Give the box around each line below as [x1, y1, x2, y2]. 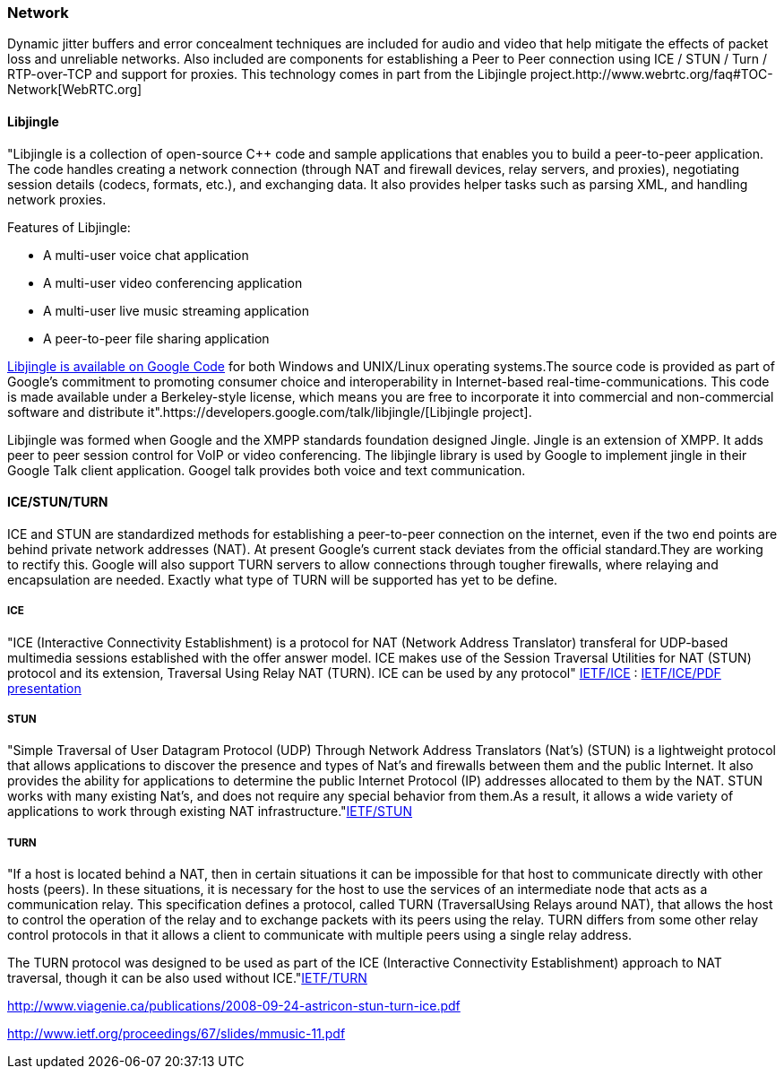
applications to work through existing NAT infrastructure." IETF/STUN [7, 803, 413, 820]
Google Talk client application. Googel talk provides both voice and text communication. [7, 462, 526, 478]
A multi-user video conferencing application [43, 274, 303, 291]
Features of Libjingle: [7, 219, 131, 235]
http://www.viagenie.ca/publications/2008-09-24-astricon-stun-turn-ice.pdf [7, 998, 461, 1014]
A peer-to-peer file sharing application [43, 330, 270, 346]
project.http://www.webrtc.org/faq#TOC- [530, 66, 773, 82]
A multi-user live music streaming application [43, 302, 309, 318]
